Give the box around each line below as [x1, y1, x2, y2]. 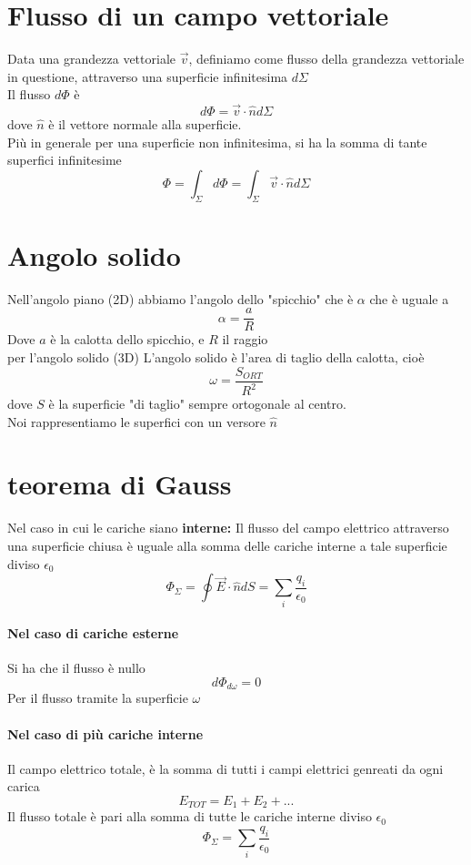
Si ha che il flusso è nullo [7, 658, 145, 677]
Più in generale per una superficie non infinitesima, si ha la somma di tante [7, 132, 427, 151]
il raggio [222, 330, 268, 349]
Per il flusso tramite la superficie [7, 688, 188, 707]
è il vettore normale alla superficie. [48, 115, 242, 134]
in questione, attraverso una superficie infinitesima [7, 66, 288, 86]
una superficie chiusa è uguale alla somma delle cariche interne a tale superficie [7, 535, 447, 555]
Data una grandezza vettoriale [7, 49, 175, 68]
